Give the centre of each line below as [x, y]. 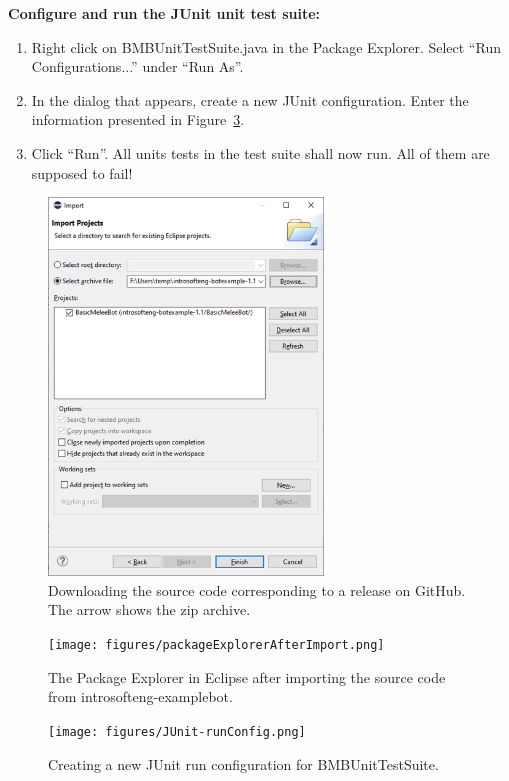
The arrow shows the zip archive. [149, 609]
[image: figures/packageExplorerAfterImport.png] [216, 645]
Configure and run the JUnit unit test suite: [164, 13]
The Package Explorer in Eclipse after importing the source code [247, 676]
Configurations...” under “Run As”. [137, 66]
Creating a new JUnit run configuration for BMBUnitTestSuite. [243, 763]
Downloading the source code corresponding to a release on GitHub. [257, 589]
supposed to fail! [82, 172]
